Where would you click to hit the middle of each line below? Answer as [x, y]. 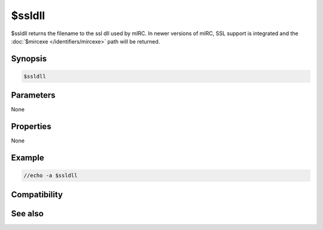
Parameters [33, 95]
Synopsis [29, 59]
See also [28, 214]
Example [28, 158]
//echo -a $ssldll [51, 175]
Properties [31, 127]
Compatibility [37, 195]
